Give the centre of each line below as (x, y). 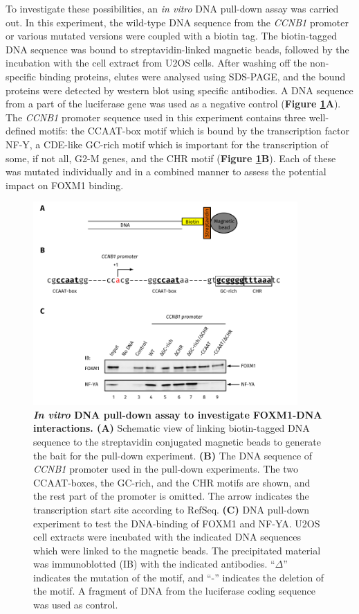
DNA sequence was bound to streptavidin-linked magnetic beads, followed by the (177, 49)
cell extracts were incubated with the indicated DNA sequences (167, 537)
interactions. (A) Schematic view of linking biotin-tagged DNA (172, 428)
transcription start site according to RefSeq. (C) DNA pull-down (172, 509)
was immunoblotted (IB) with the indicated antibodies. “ (154, 564)
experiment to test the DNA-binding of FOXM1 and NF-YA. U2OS (177, 523)
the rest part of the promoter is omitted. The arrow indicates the (171, 496)
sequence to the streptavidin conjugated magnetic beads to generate (177, 441)
